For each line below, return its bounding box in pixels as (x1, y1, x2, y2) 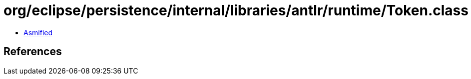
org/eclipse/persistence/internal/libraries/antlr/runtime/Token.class (3, 2, 469, 19)
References (3, 45, 62, 58)
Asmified (23, 28, 53, 37)
